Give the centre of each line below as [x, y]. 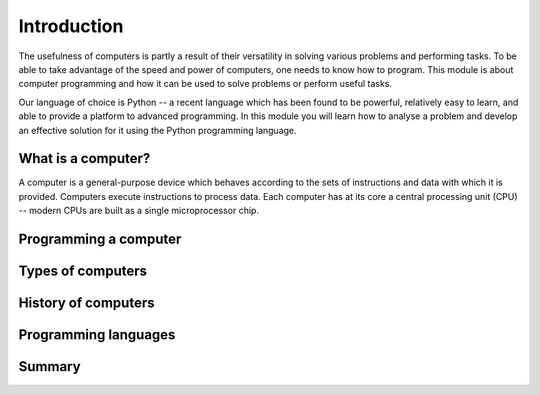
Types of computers [83, 271]
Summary [49, 366]
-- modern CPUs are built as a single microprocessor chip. [139, 211]
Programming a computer [100, 239]
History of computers [86, 303]
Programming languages [97, 335]
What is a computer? [84, 158]
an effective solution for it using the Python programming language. [157, 130]
